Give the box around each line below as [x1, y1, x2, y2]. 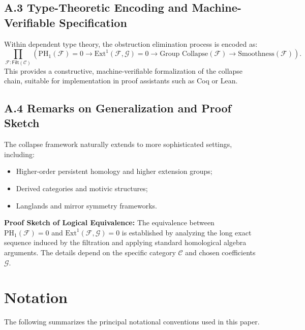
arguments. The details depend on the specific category [4, 247, 176, 258]
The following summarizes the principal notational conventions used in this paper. [4, 316, 260, 327]
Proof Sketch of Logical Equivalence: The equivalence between [4, 217, 215, 228]
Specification [59, 14, 127, 30]
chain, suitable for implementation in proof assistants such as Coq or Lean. [4, 75, 238, 86]
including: [4, 148, 35, 159]
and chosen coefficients [185, 247, 256, 258]
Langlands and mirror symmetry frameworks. [16, 200, 157, 211]
